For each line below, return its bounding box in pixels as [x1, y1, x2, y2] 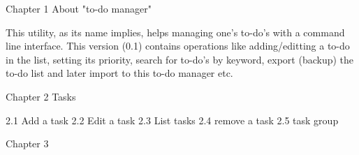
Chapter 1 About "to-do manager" [6, 1, 152, 15]
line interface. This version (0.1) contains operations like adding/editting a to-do [6, 38, 350, 53]
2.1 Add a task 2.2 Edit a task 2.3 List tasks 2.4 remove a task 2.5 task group [6, 112, 339, 127]
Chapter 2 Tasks [6, 89, 76, 103]
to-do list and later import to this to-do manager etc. [6, 66, 233, 80]
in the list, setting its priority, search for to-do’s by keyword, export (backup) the [6, 52, 354, 66]
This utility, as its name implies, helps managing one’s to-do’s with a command [6, 24, 345, 39]
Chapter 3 [6, 136, 49, 151]
